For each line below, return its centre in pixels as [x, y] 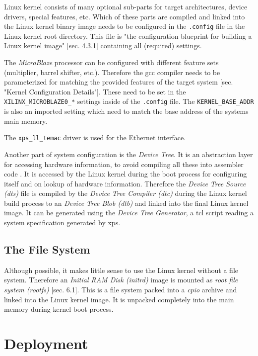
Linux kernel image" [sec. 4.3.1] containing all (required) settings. [103, 45]
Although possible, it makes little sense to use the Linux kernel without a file [121, 270]
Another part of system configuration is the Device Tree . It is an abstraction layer [129, 154]
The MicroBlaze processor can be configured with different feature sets [111, 62]
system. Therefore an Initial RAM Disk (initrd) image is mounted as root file [121, 280]
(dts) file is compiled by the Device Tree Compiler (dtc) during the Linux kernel [126, 193]
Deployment [46, 343]
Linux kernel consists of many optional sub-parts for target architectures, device [126, 6]
